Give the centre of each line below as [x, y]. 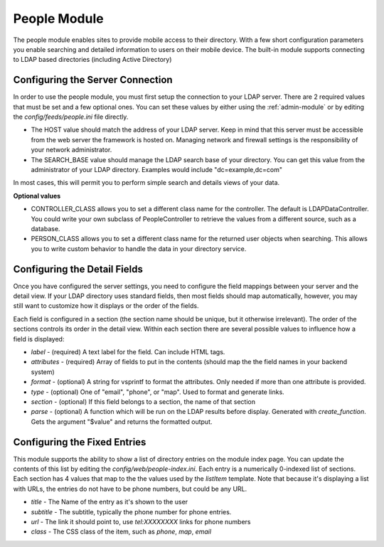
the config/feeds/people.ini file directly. [71, 117]
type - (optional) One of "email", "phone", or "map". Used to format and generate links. [158, 392]
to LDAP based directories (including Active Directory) [92, 60]
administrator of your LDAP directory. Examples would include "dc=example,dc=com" [157, 169]
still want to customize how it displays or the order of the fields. [106, 306]
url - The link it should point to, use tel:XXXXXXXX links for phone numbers [141, 521]
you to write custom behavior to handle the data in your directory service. [139, 248]
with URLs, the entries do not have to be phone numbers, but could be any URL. [130, 489]
